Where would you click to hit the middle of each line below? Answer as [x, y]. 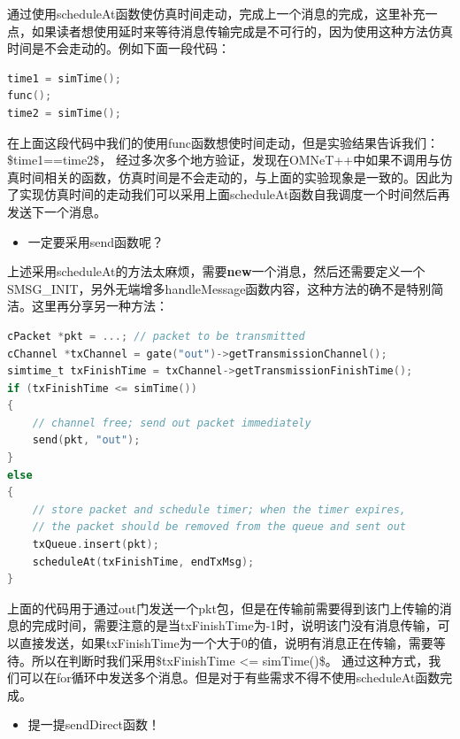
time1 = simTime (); [64, 78]
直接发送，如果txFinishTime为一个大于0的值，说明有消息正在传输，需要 [226, 643]
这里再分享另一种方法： [100, 306]
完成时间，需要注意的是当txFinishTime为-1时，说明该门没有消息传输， [234, 625]
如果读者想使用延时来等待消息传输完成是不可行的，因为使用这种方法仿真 [242, 31]
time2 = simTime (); [64, 113]
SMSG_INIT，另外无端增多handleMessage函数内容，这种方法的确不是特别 [219, 288]
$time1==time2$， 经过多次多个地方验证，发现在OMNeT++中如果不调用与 [224, 160]
